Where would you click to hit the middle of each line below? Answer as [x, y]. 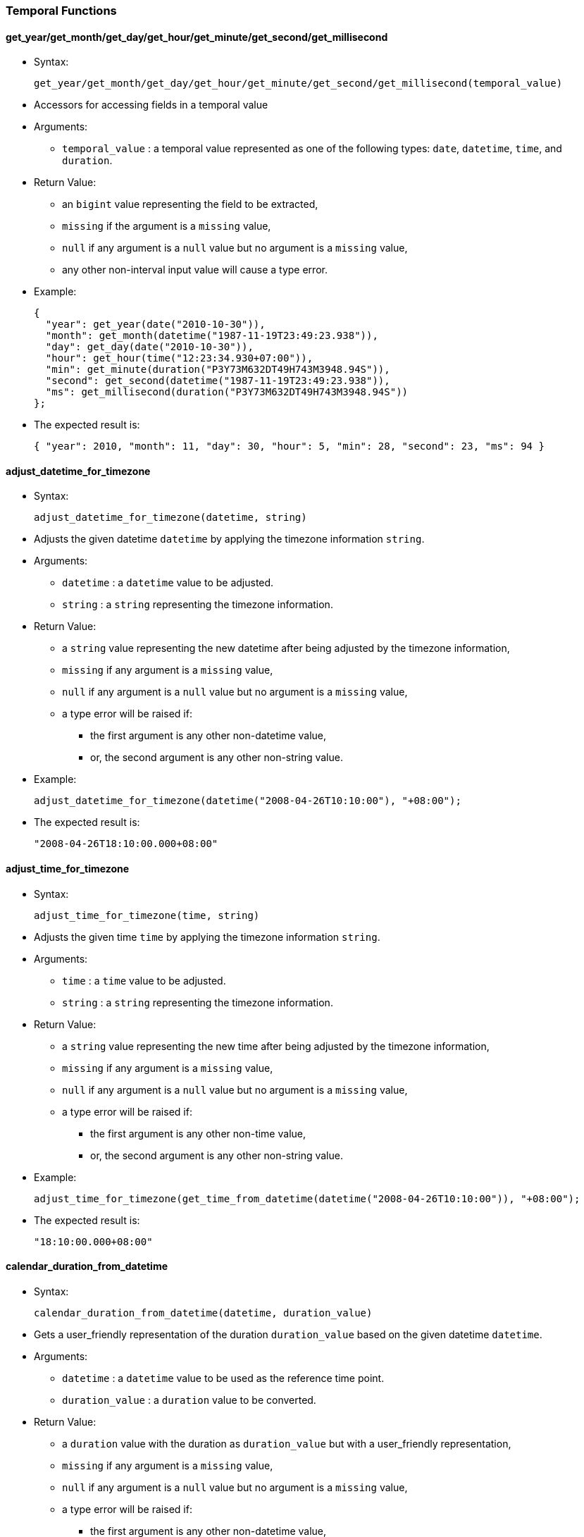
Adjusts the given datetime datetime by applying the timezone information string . [229, 539]
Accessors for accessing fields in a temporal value [151, 105]
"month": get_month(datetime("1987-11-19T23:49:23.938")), [212, 336]
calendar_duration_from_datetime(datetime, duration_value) [203, 1313]
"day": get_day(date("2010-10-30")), [149, 347]
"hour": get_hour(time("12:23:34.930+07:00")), [179, 358]
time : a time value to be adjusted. [144, 980]
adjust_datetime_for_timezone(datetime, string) [170, 518]
